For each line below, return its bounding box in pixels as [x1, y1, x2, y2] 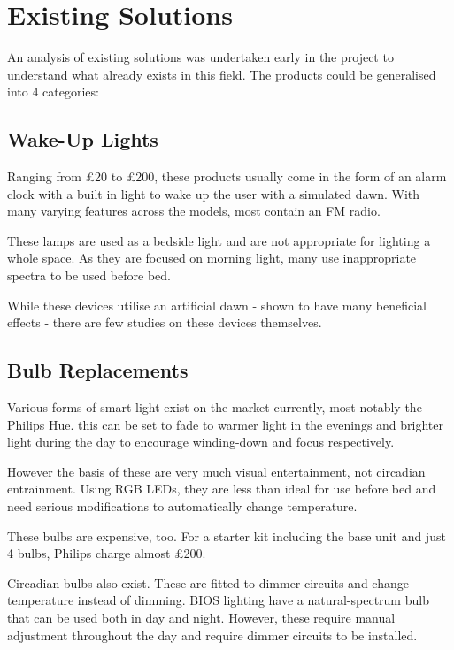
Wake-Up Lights [7, 126, 158, 153]
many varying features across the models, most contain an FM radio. [7, 202, 381, 220]
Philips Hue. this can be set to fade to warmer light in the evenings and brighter [7, 415, 443, 433]
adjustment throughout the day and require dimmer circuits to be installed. [7, 625, 418, 644]
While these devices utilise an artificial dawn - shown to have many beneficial [7, 295, 427, 314]
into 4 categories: [7, 82, 99, 101]
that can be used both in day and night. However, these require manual [7, 608, 396, 626]
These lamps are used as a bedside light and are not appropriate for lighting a [7, 231, 431, 249]
